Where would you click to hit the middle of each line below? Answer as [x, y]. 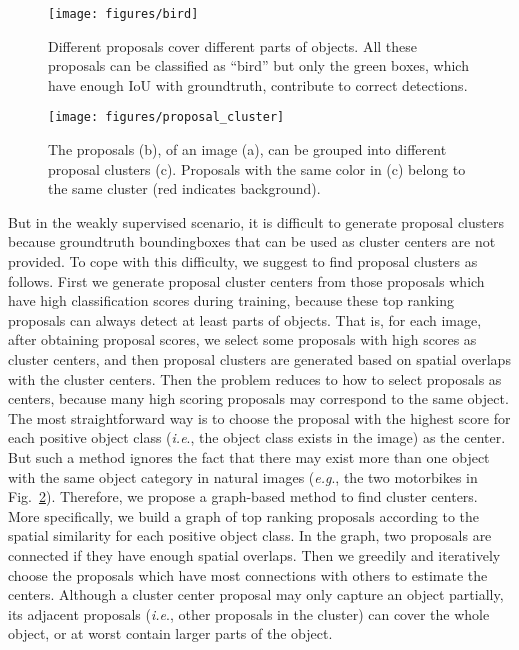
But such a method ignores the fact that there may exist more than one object [249, 457]
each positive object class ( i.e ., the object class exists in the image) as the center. [257, 437]
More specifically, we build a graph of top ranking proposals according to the [244, 515]
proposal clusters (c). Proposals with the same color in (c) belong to [257, 168]
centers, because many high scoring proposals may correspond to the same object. [258, 398]
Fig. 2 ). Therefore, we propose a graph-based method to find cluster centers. [243, 496]
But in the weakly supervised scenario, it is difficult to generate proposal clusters [256, 221]
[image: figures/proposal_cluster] [166, 117]
